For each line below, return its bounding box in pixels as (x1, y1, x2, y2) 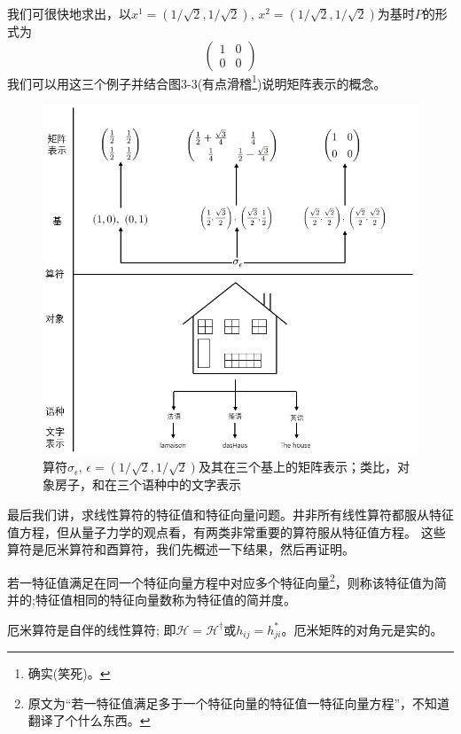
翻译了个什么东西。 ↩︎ (27, 711, 151, 730)
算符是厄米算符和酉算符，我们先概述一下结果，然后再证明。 (7, 540, 355, 558)
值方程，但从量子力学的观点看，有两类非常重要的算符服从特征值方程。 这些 (7, 522, 446, 541)
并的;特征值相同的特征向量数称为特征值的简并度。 (7, 590, 296, 609)
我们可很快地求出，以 (7, 4, 131, 22)
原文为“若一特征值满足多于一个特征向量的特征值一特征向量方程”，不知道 (27, 693, 450, 712)
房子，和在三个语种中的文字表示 (54, 475, 241, 494)
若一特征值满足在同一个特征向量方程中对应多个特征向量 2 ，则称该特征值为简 (7, 570, 447, 591)
